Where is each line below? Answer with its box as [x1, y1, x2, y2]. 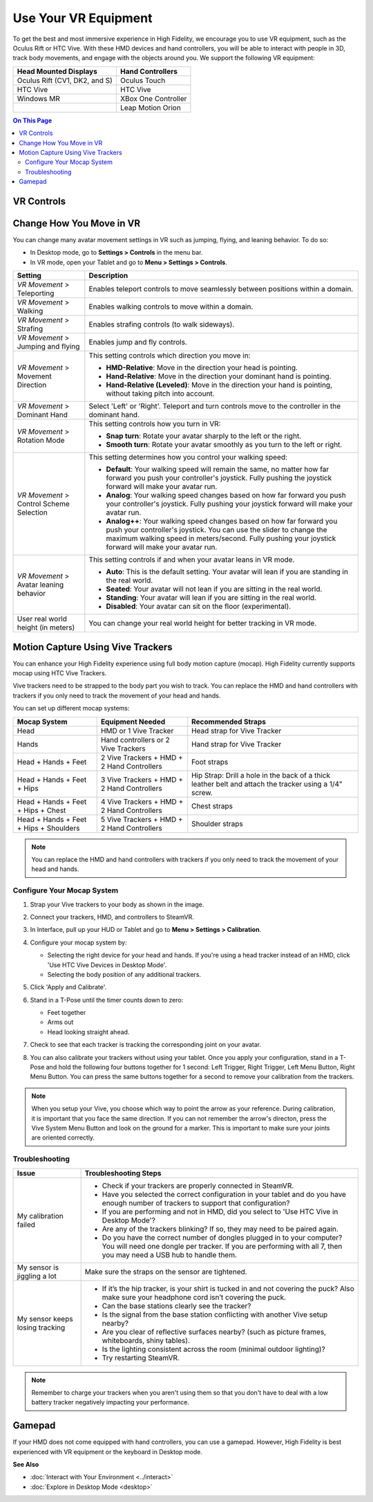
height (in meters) [17, 623, 75, 632]
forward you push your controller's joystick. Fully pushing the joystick [106, 473, 332, 483]
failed [17, 1220, 36, 1229]
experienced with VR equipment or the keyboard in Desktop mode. [12, 1447, 203, 1456]
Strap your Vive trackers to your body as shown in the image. [30, 900, 204, 908]
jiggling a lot [17, 1271, 57, 1281]
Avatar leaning [17, 580, 64, 589]
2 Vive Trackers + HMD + [100, 753, 183, 762]
